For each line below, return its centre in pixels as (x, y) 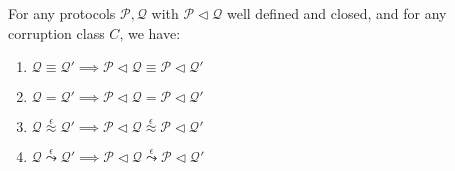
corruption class (56, 32)
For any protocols (62, 13)
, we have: (150, 32)
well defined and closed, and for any (336, 13)
